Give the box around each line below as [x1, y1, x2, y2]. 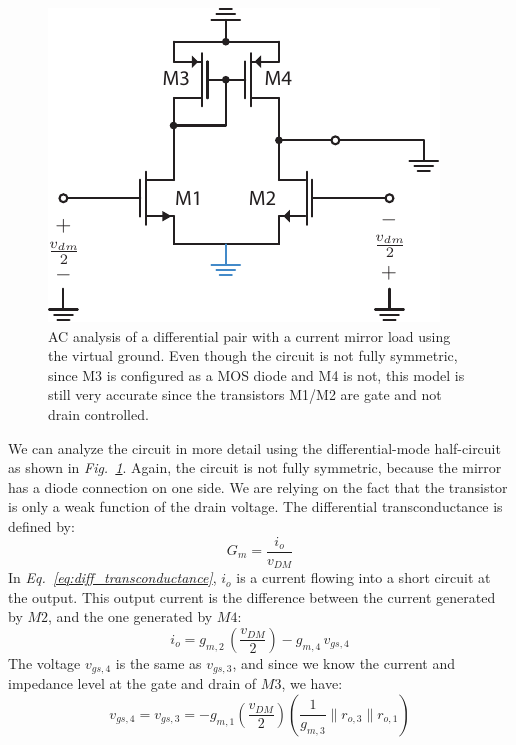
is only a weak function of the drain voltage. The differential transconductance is [8, 496, 503, 517]
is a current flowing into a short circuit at [236, 567, 491, 588]
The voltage [8, 652, 81, 673]
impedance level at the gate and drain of [8, 673, 257, 694]
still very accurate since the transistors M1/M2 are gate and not [48, 384, 442, 405]
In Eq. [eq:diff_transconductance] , [8, 567, 217, 588]
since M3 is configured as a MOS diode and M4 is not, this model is [48, 364, 465, 385]
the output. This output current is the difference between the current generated [8, 586, 496, 607]
